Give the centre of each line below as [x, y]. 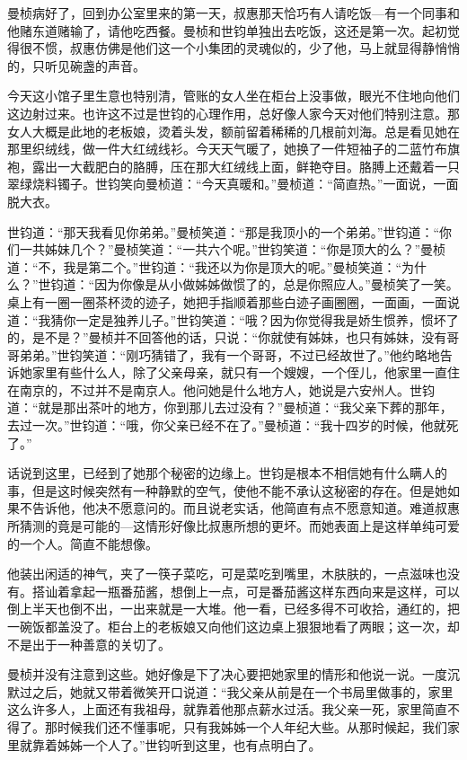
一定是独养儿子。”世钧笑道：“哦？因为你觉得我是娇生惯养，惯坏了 [267, 319]
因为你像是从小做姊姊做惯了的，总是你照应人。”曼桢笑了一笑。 [277, 284]
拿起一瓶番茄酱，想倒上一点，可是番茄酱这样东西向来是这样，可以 [264, 591]
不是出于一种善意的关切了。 [89, 644]
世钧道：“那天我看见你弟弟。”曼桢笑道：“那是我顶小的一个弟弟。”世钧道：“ [224, 231]
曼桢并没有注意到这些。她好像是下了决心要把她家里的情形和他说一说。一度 [227, 674]
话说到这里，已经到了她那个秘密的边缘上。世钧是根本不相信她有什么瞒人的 [227, 473]
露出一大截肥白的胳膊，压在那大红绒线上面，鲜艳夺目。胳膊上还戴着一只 [246, 166]
